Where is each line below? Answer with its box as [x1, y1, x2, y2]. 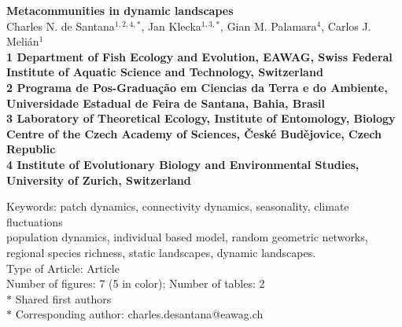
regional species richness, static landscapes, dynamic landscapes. [6, 244, 316, 260]
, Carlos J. [321, 17, 371, 34]
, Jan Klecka [141, 17, 201, 34]
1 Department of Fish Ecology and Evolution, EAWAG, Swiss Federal [6, 48, 393, 64]
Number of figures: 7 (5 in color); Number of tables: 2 [6, 275, 265, 292]
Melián [6, 33, 39, 50]
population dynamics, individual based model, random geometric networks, [6, 229, 368, 245]
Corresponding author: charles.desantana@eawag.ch [15, 306, 264, 322]
